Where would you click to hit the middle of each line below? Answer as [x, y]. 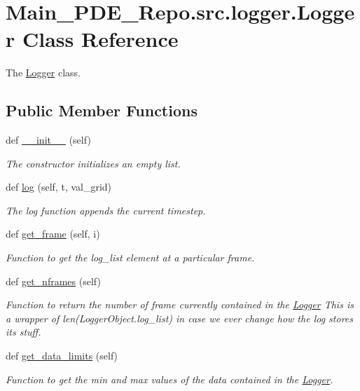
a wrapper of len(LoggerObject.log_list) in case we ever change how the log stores [179, 318]
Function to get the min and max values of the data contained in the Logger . [169, 379]
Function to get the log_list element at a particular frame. [130, 258]
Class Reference [100, 39]
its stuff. [23, 332]
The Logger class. [43, 73]
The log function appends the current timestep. [106, 210]
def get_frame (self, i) [53, 234]
